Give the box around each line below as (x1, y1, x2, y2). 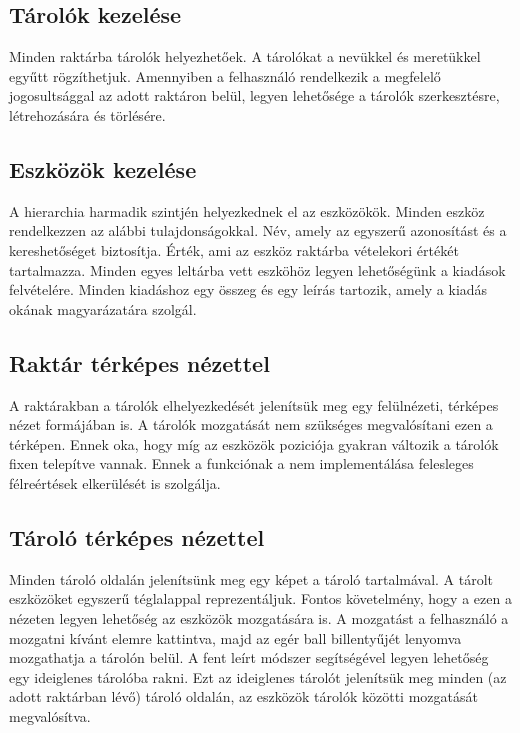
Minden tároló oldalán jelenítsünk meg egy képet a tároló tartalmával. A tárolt (9, 568, 494, 589)
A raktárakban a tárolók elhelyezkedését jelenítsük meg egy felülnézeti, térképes (9, 394, 499, 415)
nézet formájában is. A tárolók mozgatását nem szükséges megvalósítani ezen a (9, 414, 493, 435)
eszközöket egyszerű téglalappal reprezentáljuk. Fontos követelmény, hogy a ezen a (9, 588, 512, 609)
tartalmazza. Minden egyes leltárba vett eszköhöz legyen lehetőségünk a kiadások (9, 259, 506, 280)
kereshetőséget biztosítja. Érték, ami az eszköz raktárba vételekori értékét (9, 239, 459, 260)
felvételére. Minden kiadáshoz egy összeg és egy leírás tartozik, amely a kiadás (9, 279, 488, 300)
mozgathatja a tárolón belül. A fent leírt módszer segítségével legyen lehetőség (9, 647, 489, 668)
